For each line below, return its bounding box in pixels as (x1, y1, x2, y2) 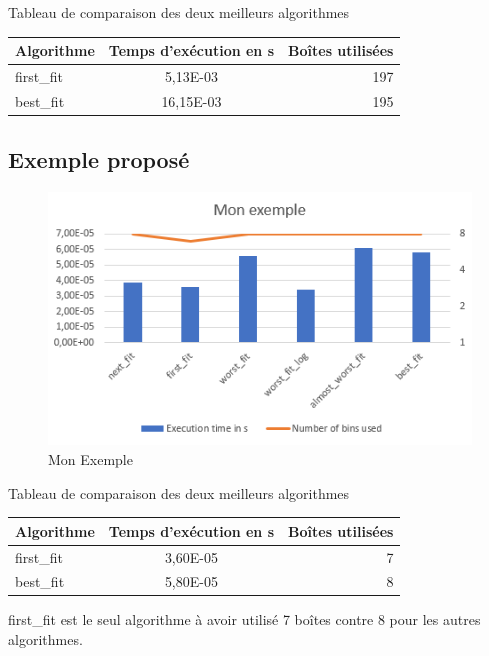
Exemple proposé (8, 144, 190, 175)
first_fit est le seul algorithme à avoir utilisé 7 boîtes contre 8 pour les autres (8, 609, 481, 630)
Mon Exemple (48, 449, 133, 469)
